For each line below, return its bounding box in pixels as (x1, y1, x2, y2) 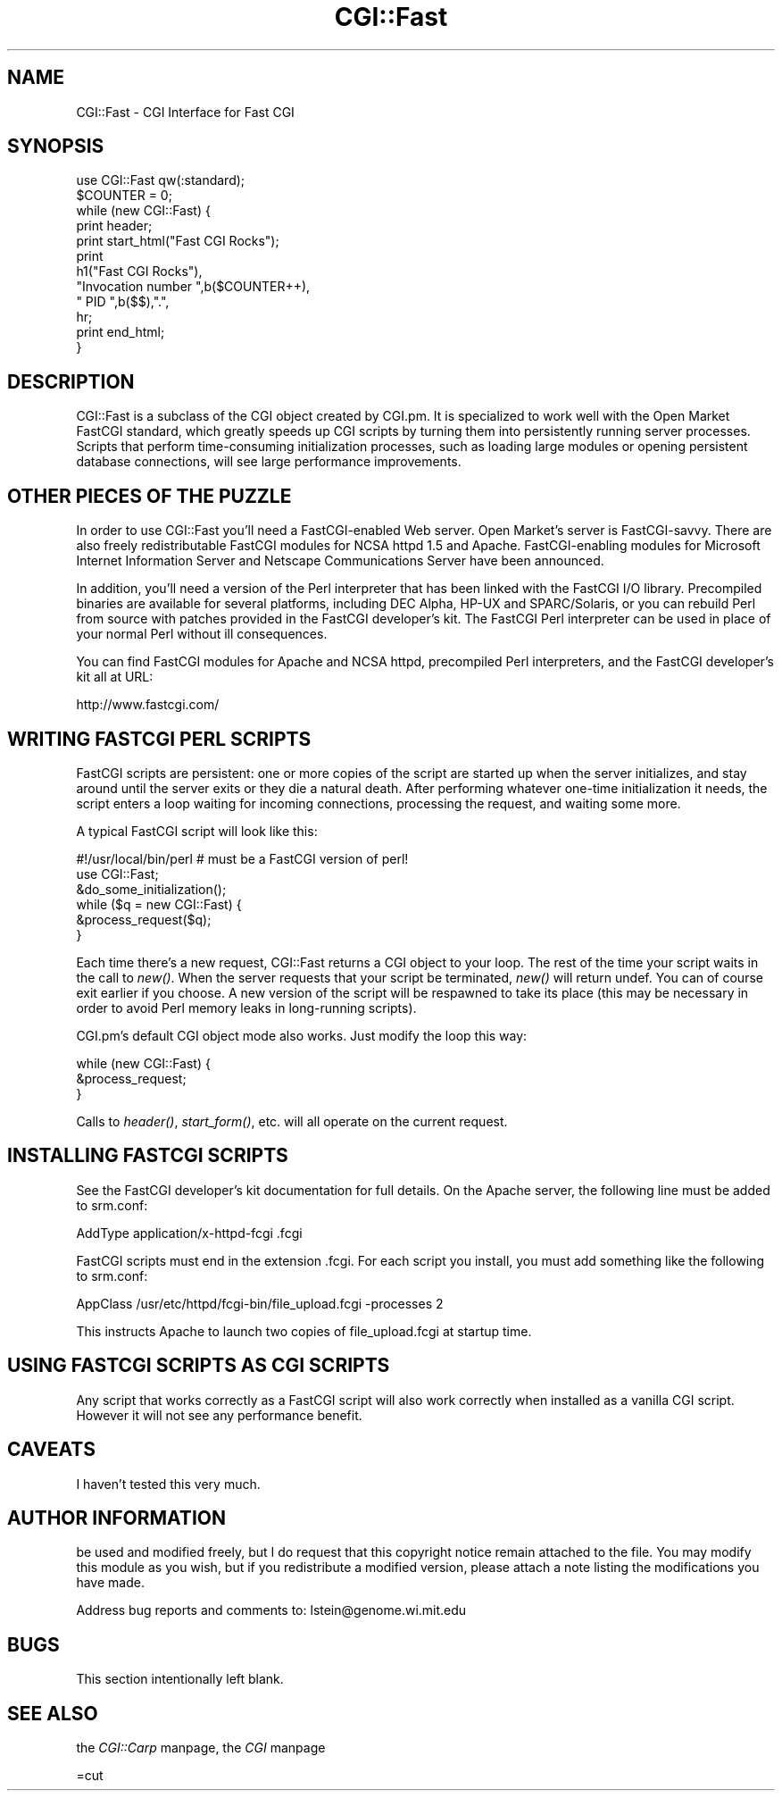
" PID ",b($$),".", (76, 294, 170, 310)
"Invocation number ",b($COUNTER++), (76, 279, 311, 295)
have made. (76, 1575, 145, 1591)
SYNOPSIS (7, 135, 104, 158)
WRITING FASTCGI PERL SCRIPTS (7, 727, 312, 750)
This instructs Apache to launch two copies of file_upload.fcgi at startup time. (76, 1323, 532, 1339)
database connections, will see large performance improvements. (76, 454, 462, 470)
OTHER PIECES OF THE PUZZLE (7, 484, 292, 507)
